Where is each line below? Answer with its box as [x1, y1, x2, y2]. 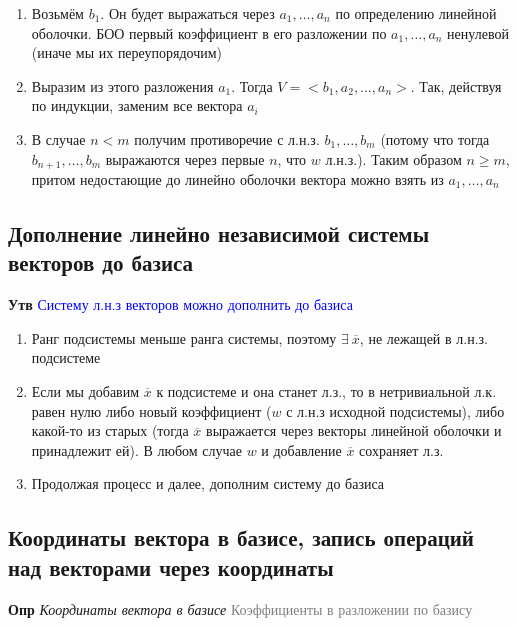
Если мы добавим [31, 380, 140, 401]
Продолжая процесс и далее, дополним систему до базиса [31, 473, 385, 494]
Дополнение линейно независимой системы [8, 218, 430, 248]
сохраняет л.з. [359, 439, 444, 460]
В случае [31, 128, 86, 149]
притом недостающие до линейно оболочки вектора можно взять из [31, 169, 444, 190]
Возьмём [31, 3, 84, 23]
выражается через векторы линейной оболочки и [206, 420, 502, 441]
